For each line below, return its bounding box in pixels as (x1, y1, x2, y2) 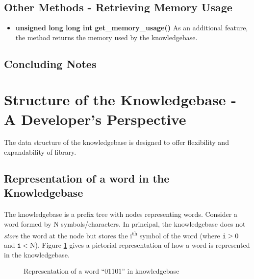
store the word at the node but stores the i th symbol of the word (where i (4, 229, 226, 240)
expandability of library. (4, 147, 76, 157)
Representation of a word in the (4, 171, 170, 186)
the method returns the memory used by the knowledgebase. (15, 32, 198, 42)
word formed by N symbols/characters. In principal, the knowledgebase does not (4, 219, 246, 229)
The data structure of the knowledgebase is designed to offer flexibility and (4, 137, 229, 147)
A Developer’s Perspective (4, 109, 186, 129)
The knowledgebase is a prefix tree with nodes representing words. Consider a (4, 209, 237, 219)
